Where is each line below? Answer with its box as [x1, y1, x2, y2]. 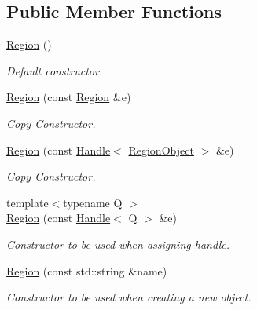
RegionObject [128, 141, 194, 158]
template [6, 194, 49, 210]
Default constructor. [6, 62, 103, 78]
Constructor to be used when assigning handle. [6, 235, 230, 252]
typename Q [63, 194, 123, 210]
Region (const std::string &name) [6, 262, 167, 279]
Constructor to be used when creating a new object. [6, 289, 251, 305]
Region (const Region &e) [6, 89, 131, 105]
